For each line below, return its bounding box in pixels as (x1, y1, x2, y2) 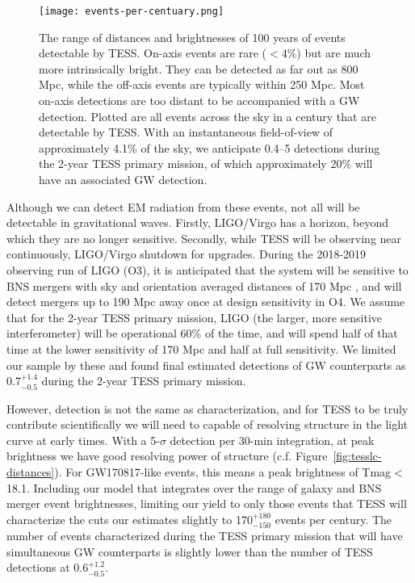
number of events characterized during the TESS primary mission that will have (6, 527, 403, 544)
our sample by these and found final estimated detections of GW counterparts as (6, 356, 406, 373)
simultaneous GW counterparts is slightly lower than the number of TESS (6, 543, 373, 560)
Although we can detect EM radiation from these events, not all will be (6, 198, 360, 215)
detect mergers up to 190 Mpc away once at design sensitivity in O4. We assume (6, 293, 405, 310)
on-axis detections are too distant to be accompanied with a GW (39, 92, 360, 109)
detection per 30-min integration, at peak (170, 431, 375, 448)
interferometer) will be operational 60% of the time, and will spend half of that (6, 325, 398, 342)
